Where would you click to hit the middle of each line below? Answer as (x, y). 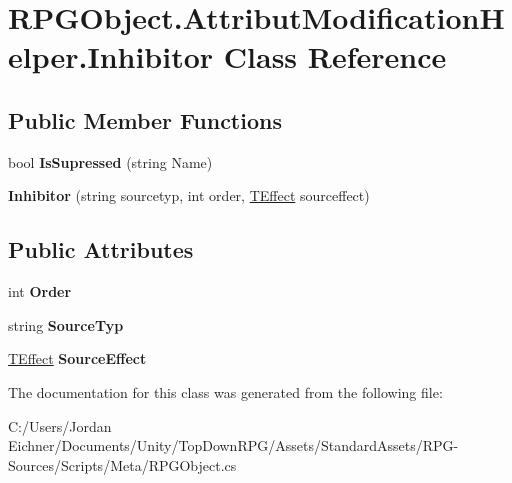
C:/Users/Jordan (60, 425)
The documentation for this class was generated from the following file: (225, 391)
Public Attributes (101, 249)
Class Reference (335, 56)
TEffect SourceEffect (77, 358)
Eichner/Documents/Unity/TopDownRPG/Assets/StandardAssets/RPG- (233, 445)
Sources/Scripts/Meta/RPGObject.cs (122, 464)
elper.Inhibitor (111, 56)
